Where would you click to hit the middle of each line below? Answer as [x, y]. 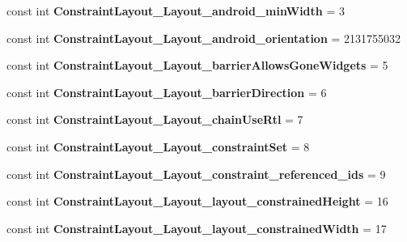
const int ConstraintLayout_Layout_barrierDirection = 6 [167, 92]
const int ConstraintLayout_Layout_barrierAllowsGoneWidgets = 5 [197, 65]
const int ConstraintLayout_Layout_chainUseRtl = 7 [155, 119]
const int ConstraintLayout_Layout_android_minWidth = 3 [176, 11]
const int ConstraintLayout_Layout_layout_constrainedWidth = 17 [197, 228]
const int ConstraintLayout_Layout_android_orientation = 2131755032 [204, 38]
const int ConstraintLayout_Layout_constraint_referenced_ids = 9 [196, 174]
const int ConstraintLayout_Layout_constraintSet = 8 [158, 146]
